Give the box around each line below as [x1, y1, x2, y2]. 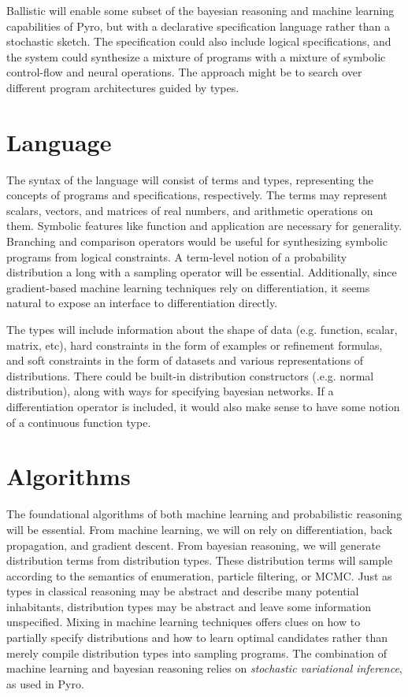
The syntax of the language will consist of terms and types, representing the [6, 171, 374, 187]
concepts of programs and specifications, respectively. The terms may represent [6, 187, 388, 203]
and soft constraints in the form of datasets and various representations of [6, 352, 364, 369]
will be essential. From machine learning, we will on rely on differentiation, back [6, 521, 393, 537]
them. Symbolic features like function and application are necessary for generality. [6, 217, 402, 234]
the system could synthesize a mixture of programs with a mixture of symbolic [6, 48, 386, 65]
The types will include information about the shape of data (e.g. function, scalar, [6, 321, 398, 338]
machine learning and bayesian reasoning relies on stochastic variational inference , [6, 660, 402, 677]
